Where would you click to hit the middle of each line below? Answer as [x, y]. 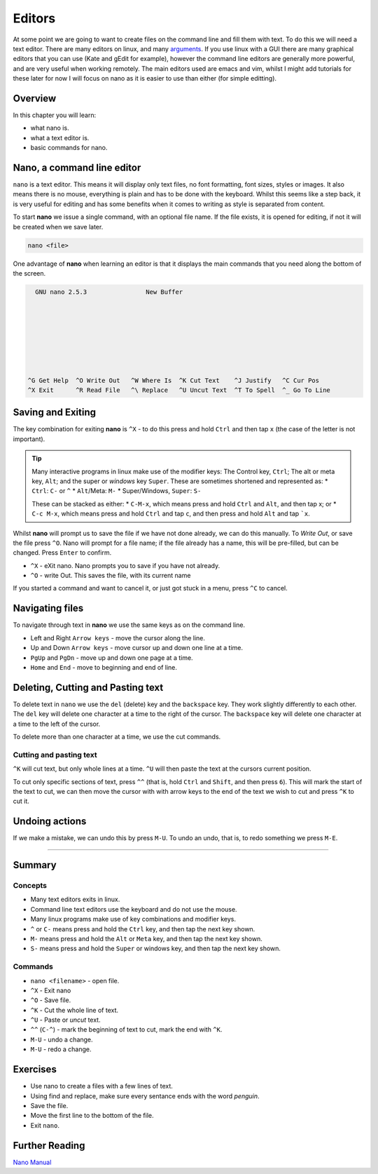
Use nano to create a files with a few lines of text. [101, 1086]
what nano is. [50, 128]
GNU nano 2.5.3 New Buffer [109, 292]
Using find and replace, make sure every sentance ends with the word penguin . [145, 1096]
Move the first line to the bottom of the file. [92, 1116]
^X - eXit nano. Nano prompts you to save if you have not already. [125, 565]
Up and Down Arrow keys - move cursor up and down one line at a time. [137, 648]
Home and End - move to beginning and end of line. [104, 667]
